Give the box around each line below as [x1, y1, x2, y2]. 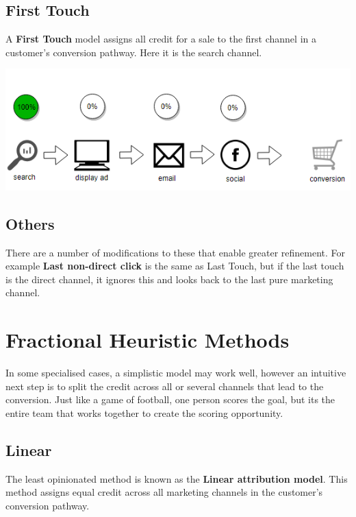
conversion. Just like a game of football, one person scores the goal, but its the [5, 392, 335, 407]
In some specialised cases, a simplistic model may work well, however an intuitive [5, 365, 346, 380]
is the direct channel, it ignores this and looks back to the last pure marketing [5, 272, 333, 286]
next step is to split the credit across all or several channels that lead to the [5, 378, 324, 393]
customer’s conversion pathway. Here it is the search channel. [5, 45, 262, 59]
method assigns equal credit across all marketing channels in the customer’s [5, 485, 323, 499]
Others [5, 213, 55, 234]
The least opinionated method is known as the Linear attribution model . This [5, 471, 348, 485]
